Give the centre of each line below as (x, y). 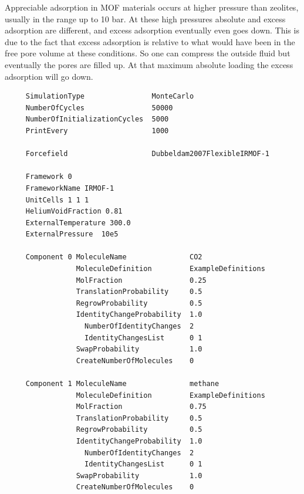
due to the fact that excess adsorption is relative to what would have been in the (150, 41)
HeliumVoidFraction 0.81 (74, 212)
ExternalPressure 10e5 (72, 234)
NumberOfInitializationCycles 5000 (97, 119)
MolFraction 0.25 (141, 280)
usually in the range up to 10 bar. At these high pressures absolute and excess (145, 18)
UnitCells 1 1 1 (57, 200)
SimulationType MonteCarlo (110, 97)
